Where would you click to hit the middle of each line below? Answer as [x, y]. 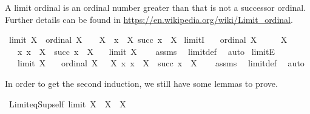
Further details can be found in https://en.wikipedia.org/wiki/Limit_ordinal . [149, 19]
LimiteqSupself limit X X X [67, 103]
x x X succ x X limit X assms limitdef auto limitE [146, 51]
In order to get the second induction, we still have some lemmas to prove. [141, 83]
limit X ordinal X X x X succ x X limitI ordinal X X [148, 40]
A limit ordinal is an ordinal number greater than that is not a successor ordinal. [156, 7]
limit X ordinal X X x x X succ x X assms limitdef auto [161, 63]
